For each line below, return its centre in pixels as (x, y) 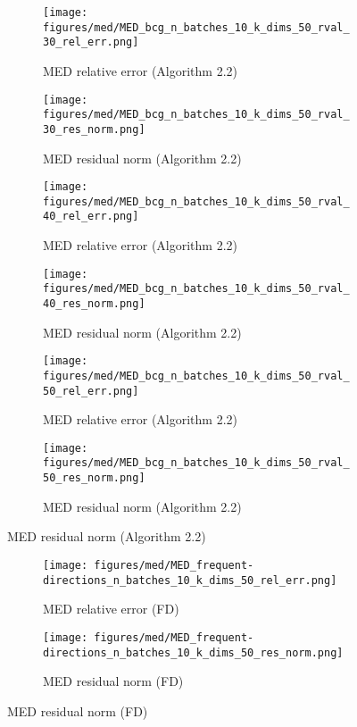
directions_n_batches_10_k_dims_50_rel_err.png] (190, 580)
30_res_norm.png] (94, 129)
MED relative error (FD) (111, 609)
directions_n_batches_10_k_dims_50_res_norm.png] (193, 652)
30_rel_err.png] (91, 42)
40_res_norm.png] (94, 304)
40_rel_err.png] (91, 217)
